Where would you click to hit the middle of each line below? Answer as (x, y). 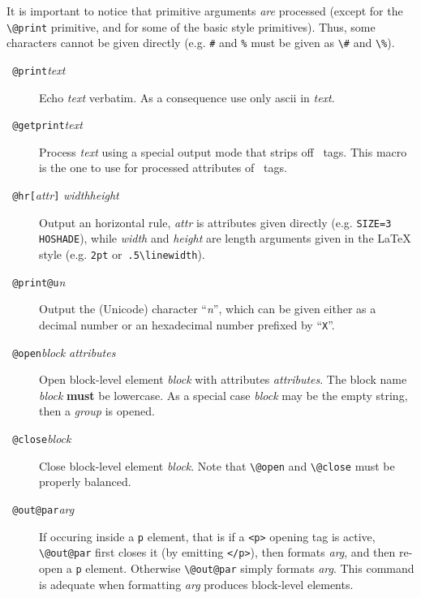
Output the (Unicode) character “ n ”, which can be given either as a (208, 309)
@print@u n (39, 281)
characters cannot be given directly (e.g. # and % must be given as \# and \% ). (201, 43)
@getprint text (47, 125)
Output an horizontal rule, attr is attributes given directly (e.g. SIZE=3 (215, 222)
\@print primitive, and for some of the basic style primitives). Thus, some (191, 26)
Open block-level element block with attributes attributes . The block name (223, 379)
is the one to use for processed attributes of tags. (163, 168)
